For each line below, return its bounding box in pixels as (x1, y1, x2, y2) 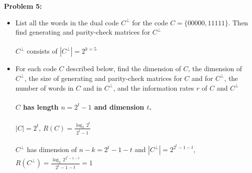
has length (23, 101, 59, 112)
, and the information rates (113, 82, 194, 93)
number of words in (15, 82, 74, 93)
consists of (26, 46, 58, 56)
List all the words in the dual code (15, 17, 119, 27)
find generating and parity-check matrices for (15, 27, 150, 37)
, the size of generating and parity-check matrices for (24, 73, 182, 83)
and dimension (94, 101, 145, 112)
